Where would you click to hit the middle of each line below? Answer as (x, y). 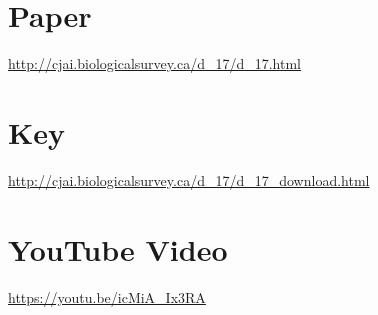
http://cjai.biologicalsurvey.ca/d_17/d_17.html (155, 63)
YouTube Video (118, 248)
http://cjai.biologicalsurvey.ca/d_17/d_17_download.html (189, 179)
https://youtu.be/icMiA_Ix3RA (107, 296)
